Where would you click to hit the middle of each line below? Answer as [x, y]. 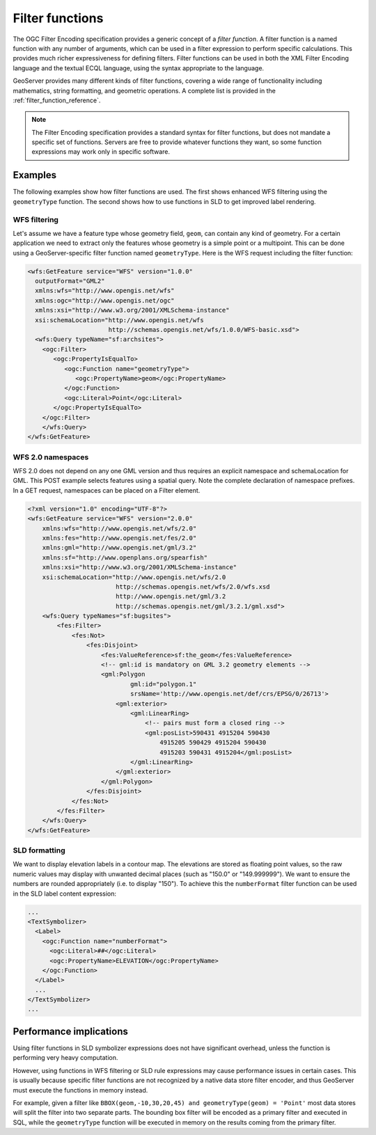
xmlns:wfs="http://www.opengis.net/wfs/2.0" [119, 528]
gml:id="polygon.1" [163, 684]
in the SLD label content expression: [65, 894]
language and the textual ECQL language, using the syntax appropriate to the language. [139, 68]
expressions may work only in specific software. [101, 152]
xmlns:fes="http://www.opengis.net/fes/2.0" [119, 538]
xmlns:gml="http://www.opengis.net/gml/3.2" [119, 548]
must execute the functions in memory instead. [80, 1090]
